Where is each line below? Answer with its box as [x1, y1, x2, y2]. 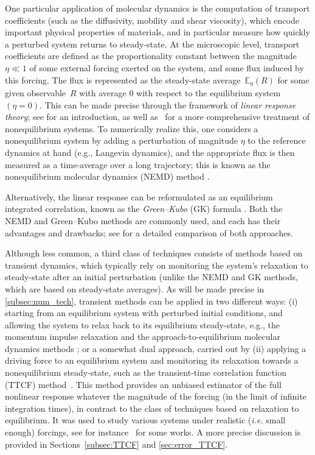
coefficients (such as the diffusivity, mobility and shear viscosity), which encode [5, 13, 299, 26]
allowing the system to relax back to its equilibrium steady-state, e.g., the [5, 318, 280, 331]
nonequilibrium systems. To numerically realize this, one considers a [5, 122, 258, 135]
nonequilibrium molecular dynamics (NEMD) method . [5, 170, 210, 183]
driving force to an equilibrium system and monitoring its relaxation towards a [5, 354, 299, 367]
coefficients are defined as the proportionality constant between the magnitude [5, 49, 297, 62]
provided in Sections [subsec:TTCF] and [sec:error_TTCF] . [5, 437, 228, 450]
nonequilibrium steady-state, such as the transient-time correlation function [5, 366, 286, 379]
